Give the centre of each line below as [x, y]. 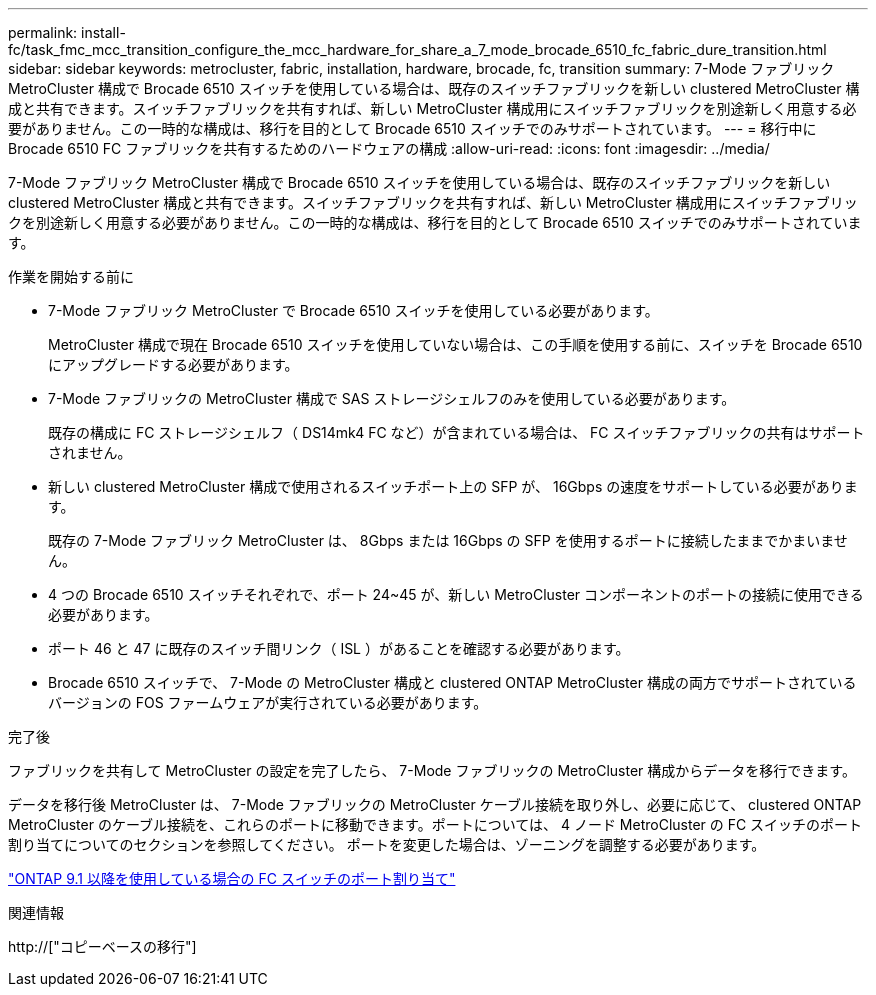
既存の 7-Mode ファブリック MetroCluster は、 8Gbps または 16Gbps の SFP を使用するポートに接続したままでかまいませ [448, 540]
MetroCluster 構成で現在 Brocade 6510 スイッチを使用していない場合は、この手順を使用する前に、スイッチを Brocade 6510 [455, 344]
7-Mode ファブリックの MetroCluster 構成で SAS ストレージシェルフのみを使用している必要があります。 [392, 398]
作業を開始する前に [71, 276]
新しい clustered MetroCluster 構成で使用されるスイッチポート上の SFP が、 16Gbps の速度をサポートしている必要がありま [453, 486]
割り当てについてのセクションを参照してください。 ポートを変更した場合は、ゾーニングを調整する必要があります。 [387, 844]
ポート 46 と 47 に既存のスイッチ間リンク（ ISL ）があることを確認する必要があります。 [339, 648]
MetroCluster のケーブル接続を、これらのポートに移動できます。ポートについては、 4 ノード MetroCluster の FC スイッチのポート [435, 824]
